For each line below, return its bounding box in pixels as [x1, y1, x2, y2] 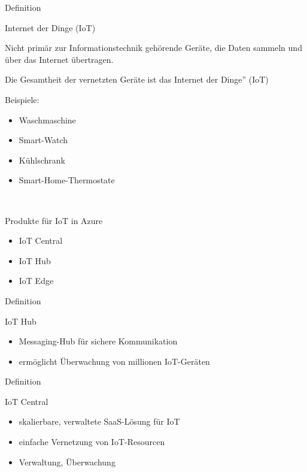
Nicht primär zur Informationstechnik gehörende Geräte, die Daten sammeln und [5, 41, 302, 54]
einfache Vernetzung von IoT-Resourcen [19, 435, 165, 448]
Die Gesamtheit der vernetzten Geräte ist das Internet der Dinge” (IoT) [5, 73, 269, 86]
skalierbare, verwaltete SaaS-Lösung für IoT [19, 415, 180, 428]
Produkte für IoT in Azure [5, 214, 103, 226]
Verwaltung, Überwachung [19, 455, 115, 468]
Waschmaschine [19, 113, 76, 126]
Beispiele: [5, 93, 39, 105]
